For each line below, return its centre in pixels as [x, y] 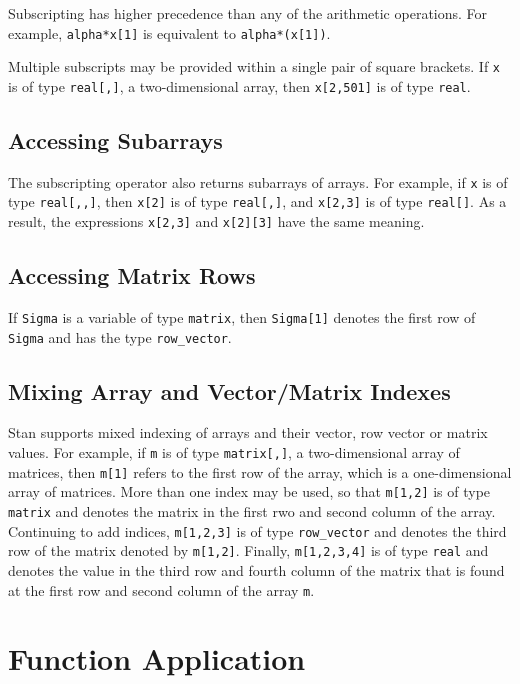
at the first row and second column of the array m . [161, 589]
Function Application [157, 658]
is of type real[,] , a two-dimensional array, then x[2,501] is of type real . [239, 85]
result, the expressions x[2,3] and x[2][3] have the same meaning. [216, 221]
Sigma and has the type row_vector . [120, 336]
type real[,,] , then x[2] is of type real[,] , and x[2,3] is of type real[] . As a [257, 201]
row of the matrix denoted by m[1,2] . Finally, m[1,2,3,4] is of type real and [248, 550]
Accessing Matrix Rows [132, 275]
